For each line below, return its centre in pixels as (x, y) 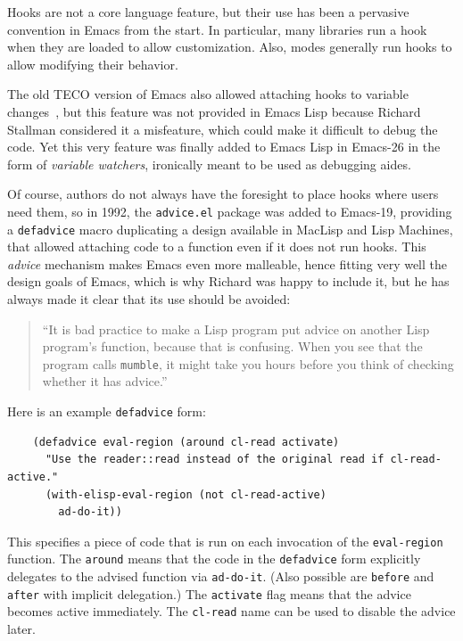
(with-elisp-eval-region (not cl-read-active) (186, 494)
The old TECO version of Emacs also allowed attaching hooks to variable (208, 94)
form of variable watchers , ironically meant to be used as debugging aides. (209, 164)
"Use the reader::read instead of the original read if (215, 460)
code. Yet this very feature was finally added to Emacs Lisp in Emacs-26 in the (224, 147)
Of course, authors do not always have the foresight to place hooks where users (223, 194)
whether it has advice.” (105, 381)
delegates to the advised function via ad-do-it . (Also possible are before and (221, 576)
